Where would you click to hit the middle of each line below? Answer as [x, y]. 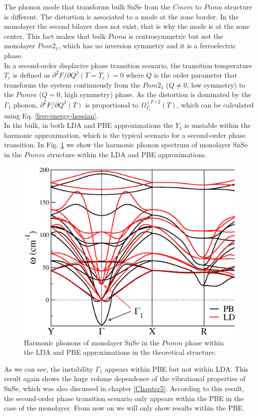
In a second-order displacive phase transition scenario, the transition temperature [128, 65]
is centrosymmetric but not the [176, 36]
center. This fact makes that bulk [55, 36]
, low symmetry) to [216, 84]
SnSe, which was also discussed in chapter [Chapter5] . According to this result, [124, 388]
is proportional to [112, 104]
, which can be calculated [215, 104]
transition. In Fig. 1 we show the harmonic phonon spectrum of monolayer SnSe [126, 145]
